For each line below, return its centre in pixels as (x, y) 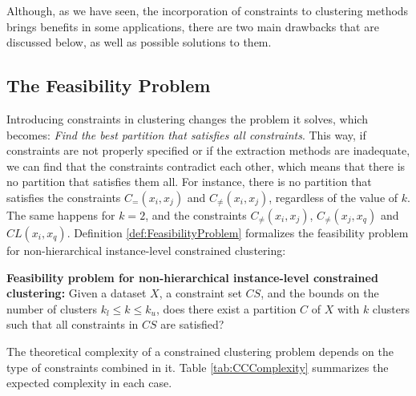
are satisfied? (192, 324)
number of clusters (52, 308)
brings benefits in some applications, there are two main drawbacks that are (193, 26)
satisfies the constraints (64, 197)
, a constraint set (200, 293)
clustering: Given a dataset (77, 293)
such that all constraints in (73, 324)
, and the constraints (196, 214)
